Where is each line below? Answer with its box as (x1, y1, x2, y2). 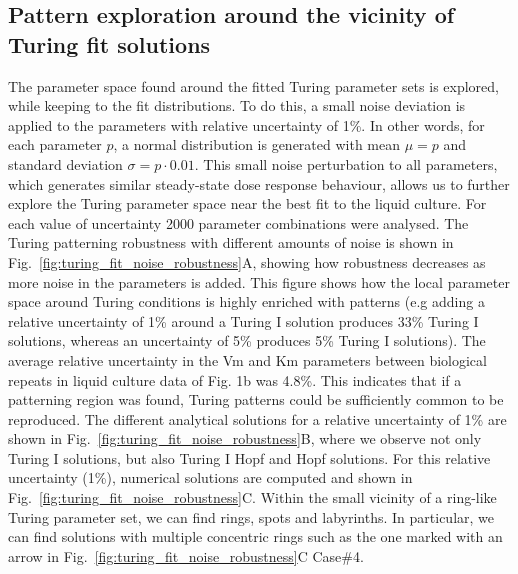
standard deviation (8, 153, 123, 174)
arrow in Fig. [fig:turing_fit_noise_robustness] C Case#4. (8, 545, 364, 566)
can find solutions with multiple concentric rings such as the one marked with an (8, 526, 503, 547)
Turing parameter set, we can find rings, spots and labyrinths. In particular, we (8, 506, 495, 527)
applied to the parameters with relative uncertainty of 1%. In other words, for (8, 114, 485, 135)
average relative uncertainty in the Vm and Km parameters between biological (8, 349, 487, 370)
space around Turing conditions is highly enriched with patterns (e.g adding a (8, 291, 485, 312)
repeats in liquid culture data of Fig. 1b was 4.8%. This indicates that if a (8, 369, 462, 390)
